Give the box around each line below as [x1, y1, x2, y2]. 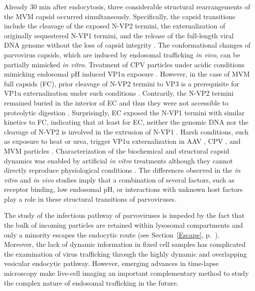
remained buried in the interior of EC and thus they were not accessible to [4, 97, 228, 107]
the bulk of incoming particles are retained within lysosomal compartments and [4, 220, 243, 230]
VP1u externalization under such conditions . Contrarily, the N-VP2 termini [4, 88, 234, 98]
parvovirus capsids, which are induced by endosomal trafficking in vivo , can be [4, 49, 240, 59]
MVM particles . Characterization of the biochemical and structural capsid [4, 145, 229, 156]
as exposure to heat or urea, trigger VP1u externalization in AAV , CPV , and [4, 136, 241, 146]
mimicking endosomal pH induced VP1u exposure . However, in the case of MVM [4, 69, 250, 79]
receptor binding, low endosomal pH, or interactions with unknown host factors [4, 184, 243, 194]
